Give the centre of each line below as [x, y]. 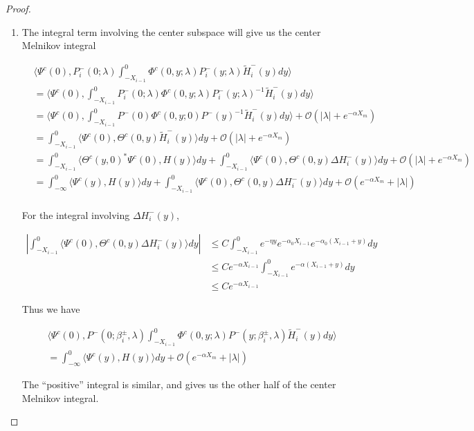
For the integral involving [76, 214]
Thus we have [51, 309]
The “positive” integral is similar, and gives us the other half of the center [179, 384]
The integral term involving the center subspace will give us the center [171, 31]
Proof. [18, 8]
